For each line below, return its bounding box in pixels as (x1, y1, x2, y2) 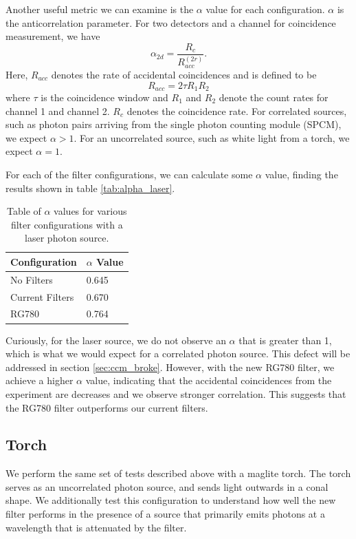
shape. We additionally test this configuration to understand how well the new (5, 493, 336, 507)
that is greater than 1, (238, 332, 332, 347)
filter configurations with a (10, 217, 123, 231)
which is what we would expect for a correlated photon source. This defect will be (5, 346, 351, 361)
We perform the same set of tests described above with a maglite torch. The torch (5, 466, 351, 480)
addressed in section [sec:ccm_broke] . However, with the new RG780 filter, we (5, 359, 335, 374)
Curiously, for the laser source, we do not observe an (5, 332, 226, 347)
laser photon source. (25, 231, 109, 245)
